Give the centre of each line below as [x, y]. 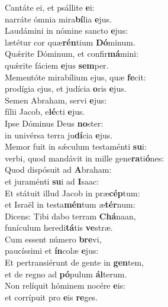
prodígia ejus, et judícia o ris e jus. [66, 88]
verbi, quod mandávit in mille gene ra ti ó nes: [85, 158]
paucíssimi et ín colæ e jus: [52, 251]
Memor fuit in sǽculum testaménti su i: [76, 146]
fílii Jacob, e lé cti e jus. [45, 112]
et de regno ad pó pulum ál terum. [66, 274]
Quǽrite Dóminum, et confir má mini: [72, 54]
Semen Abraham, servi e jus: [56, 100]
